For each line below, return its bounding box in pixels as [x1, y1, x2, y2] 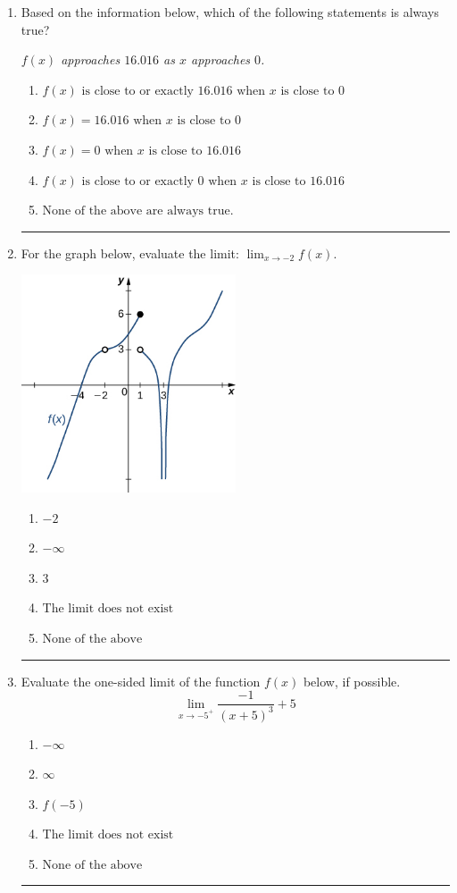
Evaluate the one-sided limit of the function [21, 671, 261, 690]
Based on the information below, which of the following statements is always [21, 3, 439, 21]
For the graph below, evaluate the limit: [21, 243, 239, 262]
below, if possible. [303, 671, 401, 690]
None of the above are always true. [42, 205, 234, 218]
